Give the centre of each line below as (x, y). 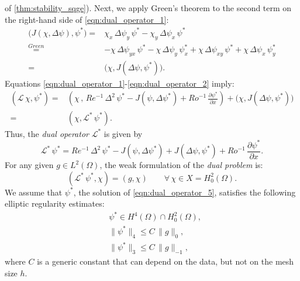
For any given (29, 165)
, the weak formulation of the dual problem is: (181, 165)
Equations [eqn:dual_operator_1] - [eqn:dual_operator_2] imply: (120, 83)
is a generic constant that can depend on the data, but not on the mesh (165, 261)
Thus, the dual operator (47, 133)
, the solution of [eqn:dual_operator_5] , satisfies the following (185, 192)
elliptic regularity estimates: (55, 203)
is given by (123, 133)
